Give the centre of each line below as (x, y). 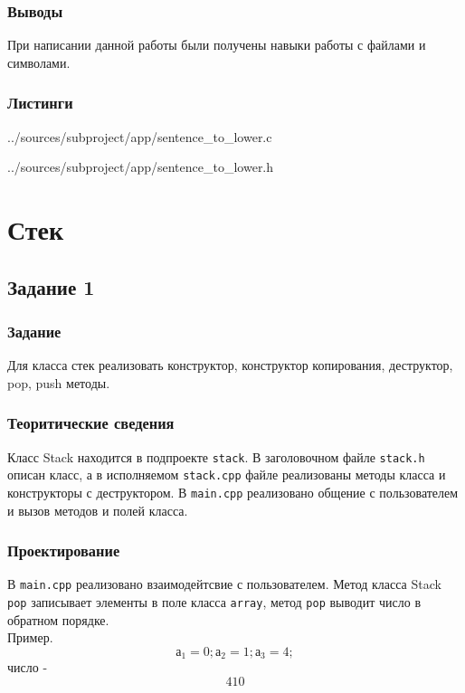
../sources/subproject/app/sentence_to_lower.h (141, 167)
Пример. (30, 637)
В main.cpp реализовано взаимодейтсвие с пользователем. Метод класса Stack (224, 584)
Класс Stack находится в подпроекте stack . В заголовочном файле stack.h (216, 456)
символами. (39, 62)
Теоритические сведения (91, 423)
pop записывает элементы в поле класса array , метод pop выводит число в (214, 602)
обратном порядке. (58, 619)
